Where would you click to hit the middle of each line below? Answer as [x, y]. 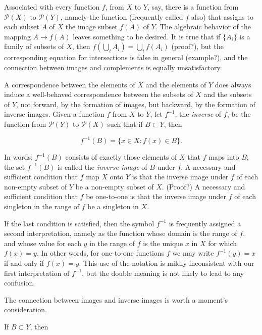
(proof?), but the [198, 46]
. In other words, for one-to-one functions [100, 253]
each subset [22, 27]
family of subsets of [34, 46]
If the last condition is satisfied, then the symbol [79, 223]
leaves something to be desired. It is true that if [147, 36]
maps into [224, 157]
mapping [17, 36]
